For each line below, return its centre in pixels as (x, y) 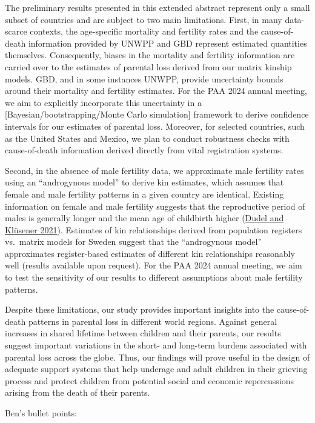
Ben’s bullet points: (41, 413)
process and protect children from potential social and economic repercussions (150, 380)
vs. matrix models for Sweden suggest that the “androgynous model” (134, 241)
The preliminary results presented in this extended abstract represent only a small (157, 7)
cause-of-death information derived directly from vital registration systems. (144, 150)
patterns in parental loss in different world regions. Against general (153, 321)
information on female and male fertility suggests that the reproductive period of (155, 206)
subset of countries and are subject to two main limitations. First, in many (144, 19)
